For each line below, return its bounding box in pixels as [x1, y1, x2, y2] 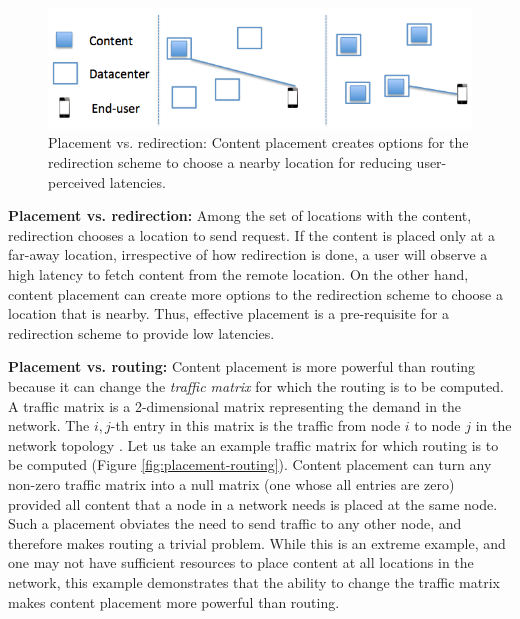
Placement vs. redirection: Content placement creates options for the [48, 132, 469, 153]
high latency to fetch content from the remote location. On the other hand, [8, 264, 469, 284]
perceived [48, 171, 106, 192]
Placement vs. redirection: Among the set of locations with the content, [8, 205, 472, 226]
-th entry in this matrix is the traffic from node [110, 415, 401, 436]
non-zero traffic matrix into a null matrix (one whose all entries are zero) [8, 473, 455, 494]
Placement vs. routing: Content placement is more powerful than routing [8, 356, 476, 377]
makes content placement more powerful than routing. [8, 591, 340, 612]
